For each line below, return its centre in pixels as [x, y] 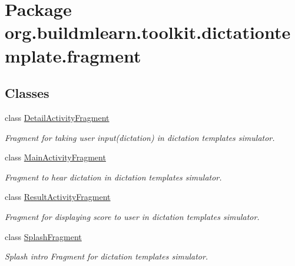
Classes [27, 93]
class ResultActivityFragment [58, 197]
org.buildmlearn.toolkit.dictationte [148, 32]
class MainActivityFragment [55, 157]
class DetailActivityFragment [57, 117]
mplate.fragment [73, 55]
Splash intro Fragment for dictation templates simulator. [107, 256]
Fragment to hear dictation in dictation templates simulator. [113, 177]
